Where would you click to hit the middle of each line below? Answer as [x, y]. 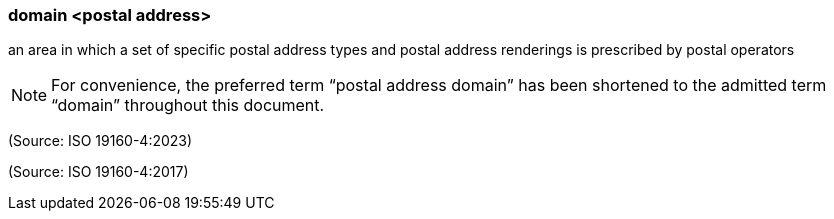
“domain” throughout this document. [188, 105]
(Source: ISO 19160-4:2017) [98, 172]
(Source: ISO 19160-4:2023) [100, 141]
